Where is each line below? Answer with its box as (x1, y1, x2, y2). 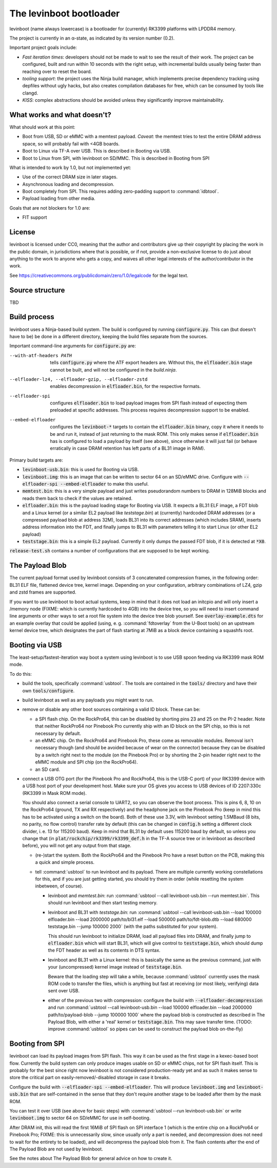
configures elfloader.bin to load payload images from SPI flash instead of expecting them (50, 400, 247, 406)
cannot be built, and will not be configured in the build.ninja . (50, 366, 177, 373)
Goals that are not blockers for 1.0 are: (9, 205, 91, 211)
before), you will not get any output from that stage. (22, 843, 132, 849)
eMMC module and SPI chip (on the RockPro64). (35, 759, 138, 765)
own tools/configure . (22, 688, 75, 694)
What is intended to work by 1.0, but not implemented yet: (9, 164, 131, 171)
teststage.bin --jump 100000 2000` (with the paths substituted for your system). (48, 923, 218, 930)
